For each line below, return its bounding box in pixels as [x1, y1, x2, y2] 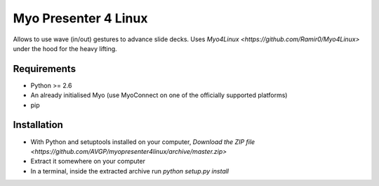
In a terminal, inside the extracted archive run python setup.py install [30, 166, 230, 175]
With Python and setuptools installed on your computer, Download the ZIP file [30, 137, 255, 146]
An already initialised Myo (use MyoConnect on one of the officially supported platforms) [30, 91, 288, 99]
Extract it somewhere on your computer [30, 157, 145, 166]
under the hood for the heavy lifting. [13, 44, 117, 52]
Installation [13, 119, 63, 131]
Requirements [13, 63, 77, 75]
